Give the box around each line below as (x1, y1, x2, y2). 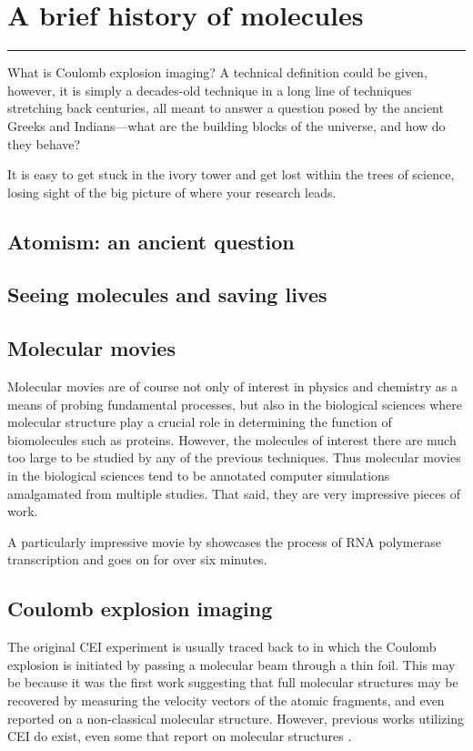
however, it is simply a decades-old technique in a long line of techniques (7, 80, 412, 99)
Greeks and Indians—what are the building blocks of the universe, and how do (7, 116, 446, 135)
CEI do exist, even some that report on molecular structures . (7, 726, 352, 746)
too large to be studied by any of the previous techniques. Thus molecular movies (7, 448, 461, 467)
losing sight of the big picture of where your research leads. (7, 182, 337, 201)
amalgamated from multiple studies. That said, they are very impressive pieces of (7, 483, 460, 502)
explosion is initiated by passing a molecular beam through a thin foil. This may (7, 655, 456, 674)
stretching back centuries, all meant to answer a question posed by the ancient (7, 98, 444, 117)
